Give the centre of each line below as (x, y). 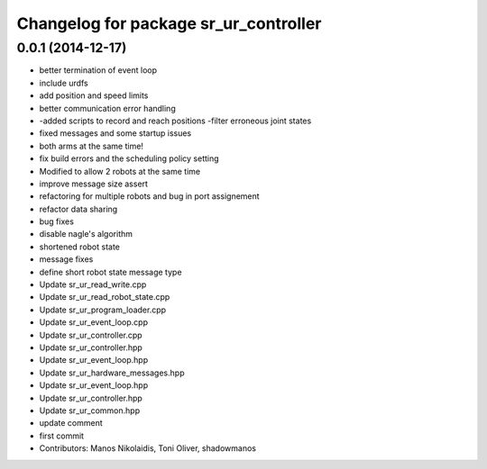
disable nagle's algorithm (86, 234)
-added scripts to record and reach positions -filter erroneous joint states (175, 121)
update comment (71, 423)
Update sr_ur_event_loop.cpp (94, 322)
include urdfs (64, 83)
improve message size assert (94, 184)
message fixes (66, 259)
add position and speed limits (94, 95)
